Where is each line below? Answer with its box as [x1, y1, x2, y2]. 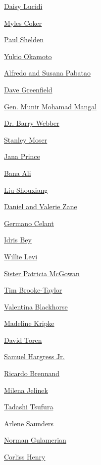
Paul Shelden [4, 34, 44, 45]
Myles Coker [4, 17, 42, 28]
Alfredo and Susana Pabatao [4, 68, 91, 78]
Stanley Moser [4, 134, 48, 145]
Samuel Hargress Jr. [4, 351, 65, 362]
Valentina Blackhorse [4, 301, 68, 311]
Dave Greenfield [4, 84, 52, 94]
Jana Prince [4, 151, 40, 161]
